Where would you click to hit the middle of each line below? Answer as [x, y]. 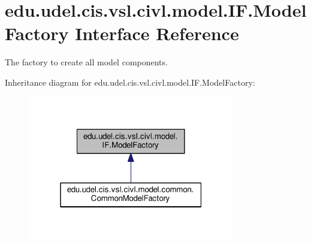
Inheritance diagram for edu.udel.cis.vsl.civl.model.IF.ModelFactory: [130, 82]
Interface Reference [157, 33]
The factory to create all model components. [86, 62]
